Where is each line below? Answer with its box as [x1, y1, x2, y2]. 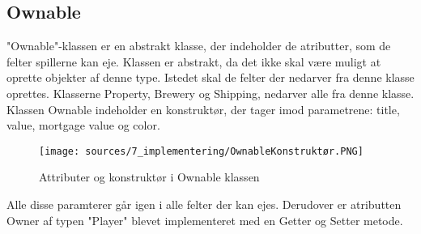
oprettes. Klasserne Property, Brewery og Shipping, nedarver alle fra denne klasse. [6, 84, 415, 101]
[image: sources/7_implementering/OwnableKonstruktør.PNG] [39, 145, 364, 157]
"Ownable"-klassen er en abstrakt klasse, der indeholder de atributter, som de [6, 37, 391, 54]
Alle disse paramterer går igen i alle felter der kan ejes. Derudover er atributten [6, 196, 402, 213]
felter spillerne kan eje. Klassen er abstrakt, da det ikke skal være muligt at [6, 53, 381, 70]
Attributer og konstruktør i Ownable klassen [39, 168, 260, 185]
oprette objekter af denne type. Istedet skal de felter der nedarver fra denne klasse [6, 69, 415, 86]
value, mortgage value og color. [6, 117, 160, 134]
